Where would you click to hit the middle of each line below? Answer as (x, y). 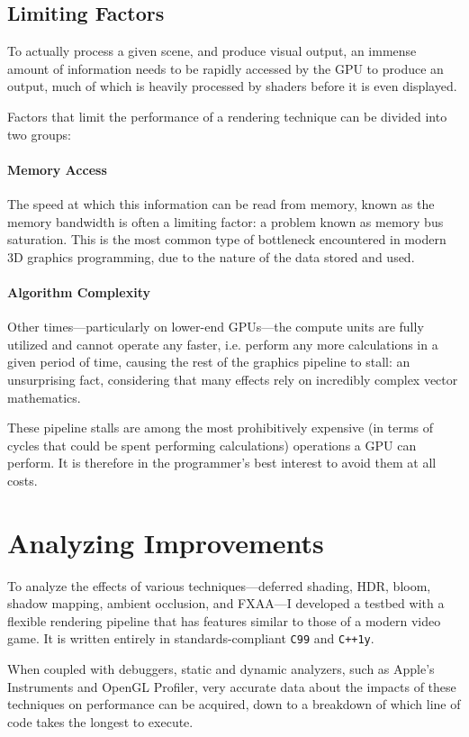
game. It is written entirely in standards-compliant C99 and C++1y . (191, 638)
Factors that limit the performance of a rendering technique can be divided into (227, 116)
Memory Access (57, 169)
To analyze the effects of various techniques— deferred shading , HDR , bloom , (219, 585)
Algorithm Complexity (79, 291)
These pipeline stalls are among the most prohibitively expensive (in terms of (221, 428)
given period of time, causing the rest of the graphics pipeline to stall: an (209, 362)
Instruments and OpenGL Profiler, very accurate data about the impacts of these (232, 686)
